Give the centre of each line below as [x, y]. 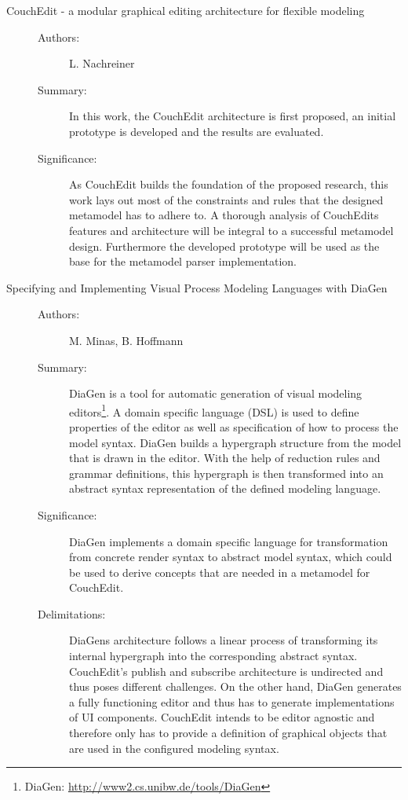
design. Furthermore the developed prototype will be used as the [224, 246]
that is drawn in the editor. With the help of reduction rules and [225, 458]
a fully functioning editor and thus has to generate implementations [232, 701]
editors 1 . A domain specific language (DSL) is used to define [214, 410]
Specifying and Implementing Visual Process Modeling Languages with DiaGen [197, 287]
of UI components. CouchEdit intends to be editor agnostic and [222, 717]
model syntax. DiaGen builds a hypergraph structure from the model [235, 442]
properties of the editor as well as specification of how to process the [234, 426]
